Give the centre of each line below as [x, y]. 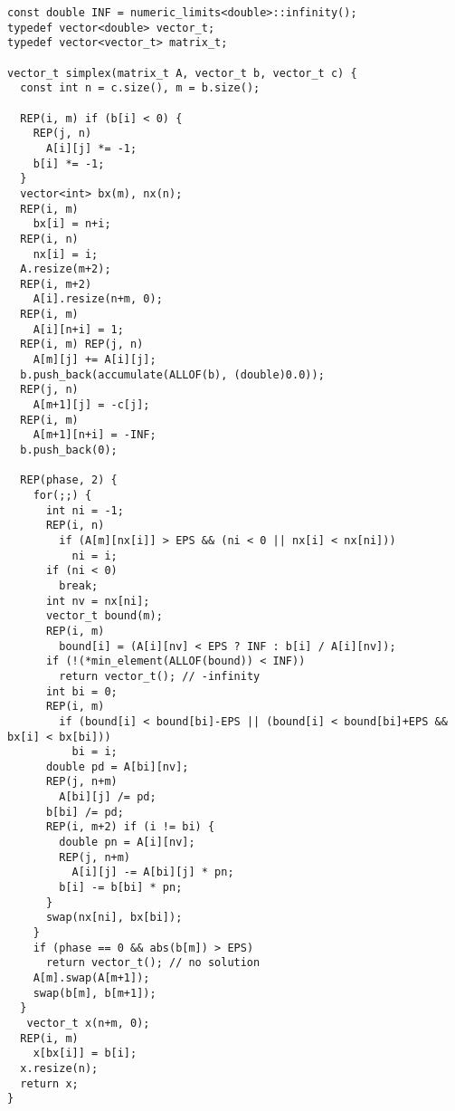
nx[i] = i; [66, 254]
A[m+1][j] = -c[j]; [91, 405]
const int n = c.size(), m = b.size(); [140, 88]
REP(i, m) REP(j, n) [82, 345]
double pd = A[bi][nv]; [117, 766]
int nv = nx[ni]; [98, 601]
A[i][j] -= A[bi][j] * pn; [153, 872]
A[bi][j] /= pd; [108, 797]
